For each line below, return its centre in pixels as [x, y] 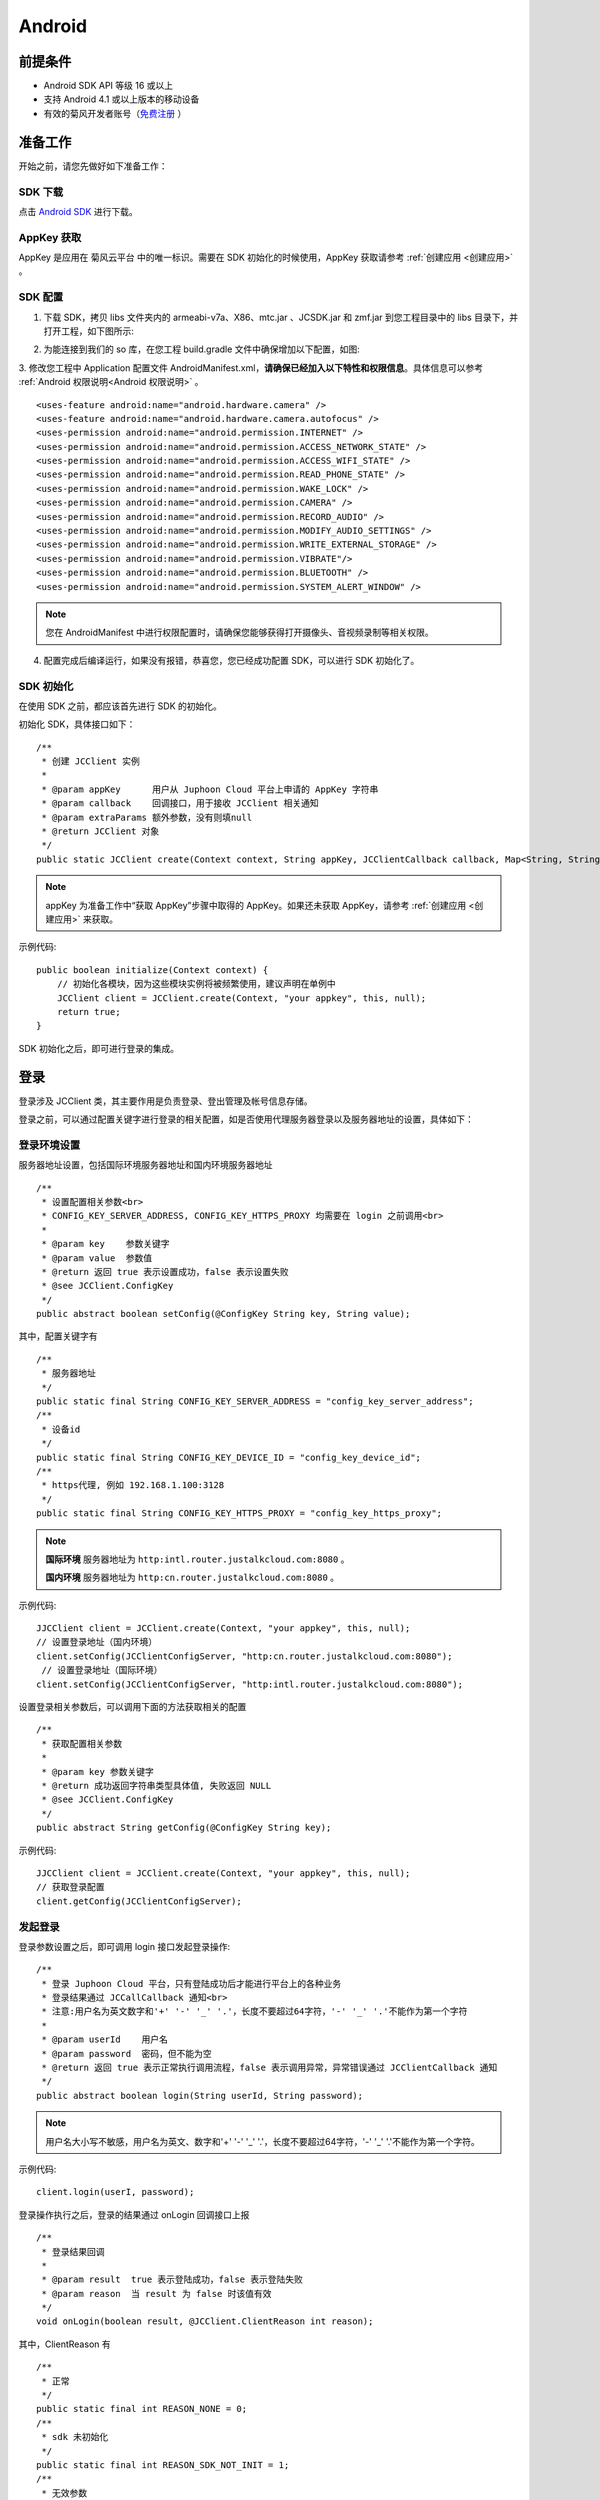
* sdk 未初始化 [75, 2437]
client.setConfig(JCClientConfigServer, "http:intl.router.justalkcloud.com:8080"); [250, 1684]
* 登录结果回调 [73, 2251]
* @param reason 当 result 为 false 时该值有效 [156, 2293]
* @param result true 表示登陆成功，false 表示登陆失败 [172, 2279]
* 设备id [61, 1429]
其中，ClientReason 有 [64, 2344]
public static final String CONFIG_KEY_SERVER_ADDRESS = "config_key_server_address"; [255, 1401]
